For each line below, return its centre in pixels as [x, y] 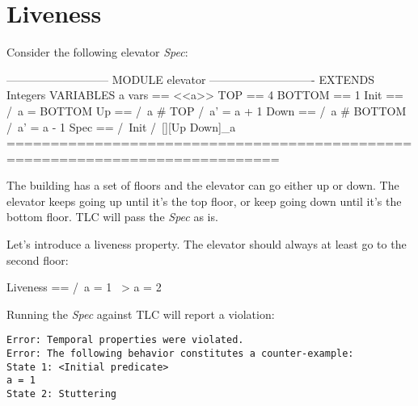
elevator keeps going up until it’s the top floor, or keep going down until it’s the [204, 201]
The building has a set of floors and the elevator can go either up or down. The [203, 185]
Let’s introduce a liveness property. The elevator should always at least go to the [207, 244]
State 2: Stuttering [62, 394]
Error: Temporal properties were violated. [125, 340]
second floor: [38, 260]
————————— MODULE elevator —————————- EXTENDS [191, 79]
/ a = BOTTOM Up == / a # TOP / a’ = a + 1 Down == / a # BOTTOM [207, 110]
